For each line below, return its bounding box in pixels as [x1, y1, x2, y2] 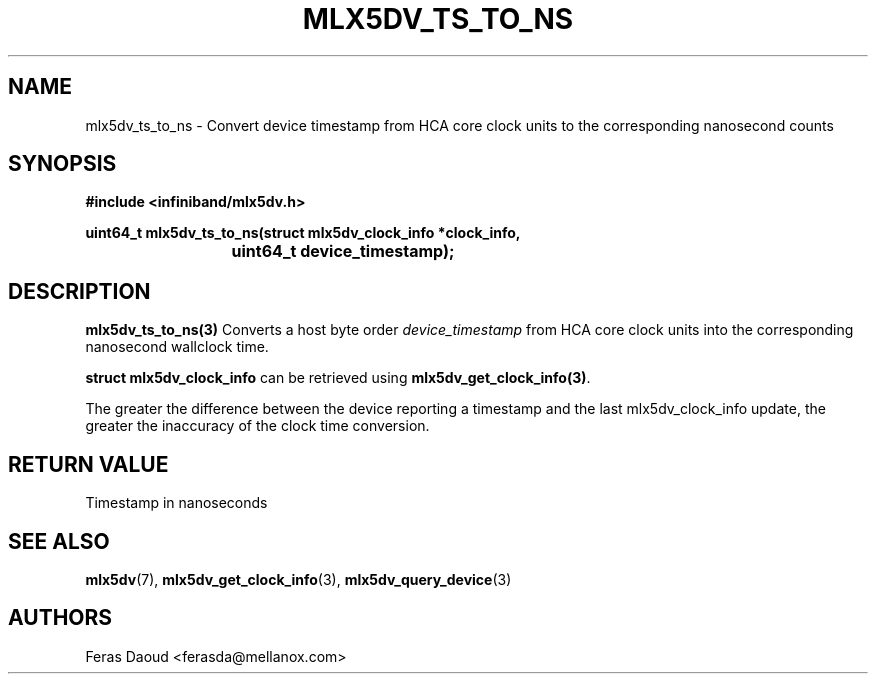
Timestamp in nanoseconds [85, 494, 268, 512]
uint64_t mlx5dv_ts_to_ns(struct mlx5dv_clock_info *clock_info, [85, 224, 521, 242]
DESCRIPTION [8, 278, 151, 304]
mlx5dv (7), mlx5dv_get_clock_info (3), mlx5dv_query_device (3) [85, 570, 512, 588]
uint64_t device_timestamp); [231, 241, 455, 262]
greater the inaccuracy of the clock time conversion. [85, 417, 430, 435]
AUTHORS [8, 605, 113, 631]
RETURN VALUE [8, 451, 169, 477]
